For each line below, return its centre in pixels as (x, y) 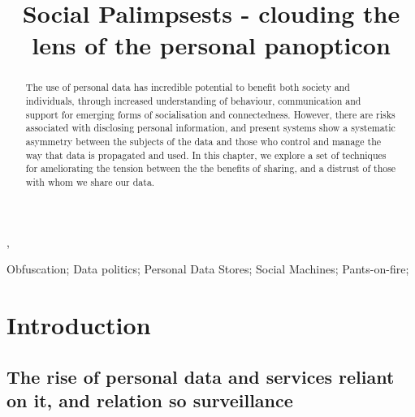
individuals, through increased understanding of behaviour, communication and (193, 101)
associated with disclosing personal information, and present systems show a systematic (210, 128)
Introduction (79, 324)
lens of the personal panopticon (211, 45)
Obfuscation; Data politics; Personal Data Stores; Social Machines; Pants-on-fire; (208, 269)
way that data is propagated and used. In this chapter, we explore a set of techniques (206, 155)
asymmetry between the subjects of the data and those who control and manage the (203, 141)
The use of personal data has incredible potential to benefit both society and (188, 87)
